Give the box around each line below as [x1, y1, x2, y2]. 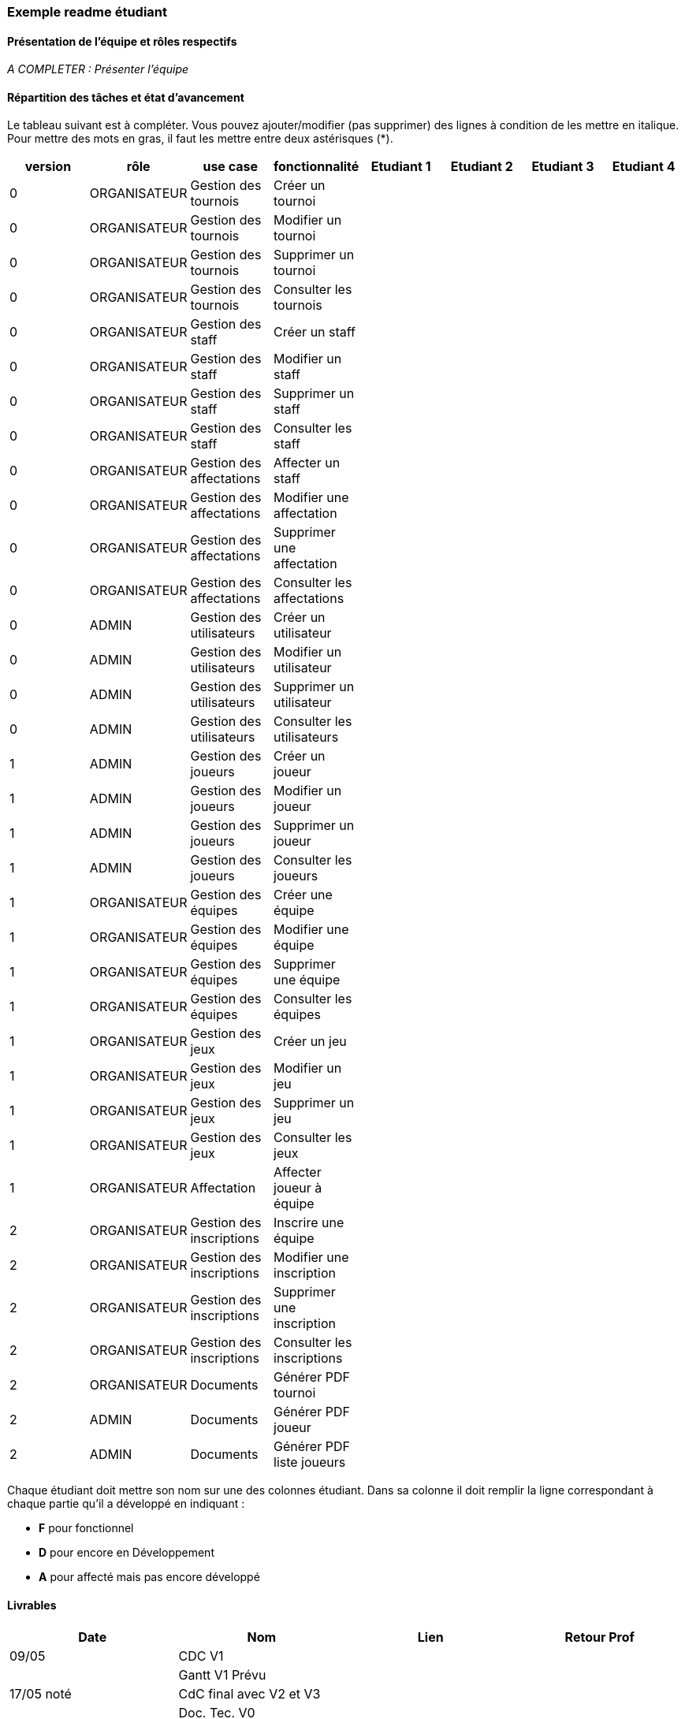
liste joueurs [274, 1454, 346, 1471]
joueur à [274, 1180, 322, 1196]
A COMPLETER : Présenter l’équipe [7, 62, 189, 76]
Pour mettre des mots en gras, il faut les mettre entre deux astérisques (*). [7, 132, 393, 146]
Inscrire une [274, 1215, 344, 1231]
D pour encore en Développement [39, 1546, 214, 1560]
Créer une [274, 887, 333, 903]
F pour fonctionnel [39, 1521, 134, 1535]
